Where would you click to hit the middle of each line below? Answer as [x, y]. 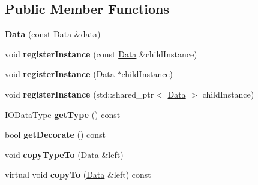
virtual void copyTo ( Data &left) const [78, 175]
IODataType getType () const [63, 114]
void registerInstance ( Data [60, 74]
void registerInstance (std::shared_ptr [79, 94]
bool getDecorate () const [55, 134]
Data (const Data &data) [53, 34]
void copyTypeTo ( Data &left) [64, 154]
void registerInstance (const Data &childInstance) [101, 54]
